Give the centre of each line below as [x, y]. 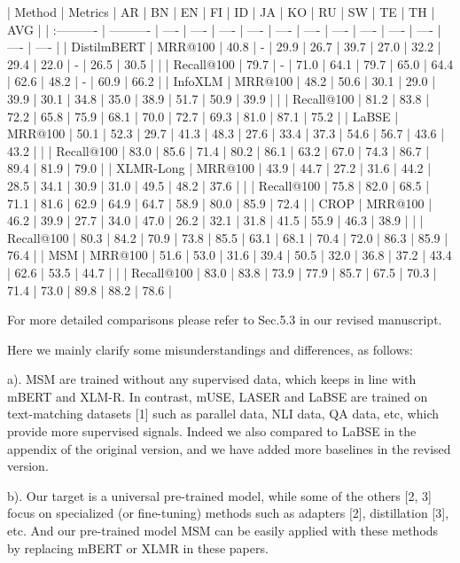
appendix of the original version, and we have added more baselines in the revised [229, 448]
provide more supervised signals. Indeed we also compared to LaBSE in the [212, 431]
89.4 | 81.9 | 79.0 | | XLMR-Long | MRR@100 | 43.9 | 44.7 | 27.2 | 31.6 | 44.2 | [219, 168]
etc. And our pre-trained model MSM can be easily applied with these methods [223, 531]
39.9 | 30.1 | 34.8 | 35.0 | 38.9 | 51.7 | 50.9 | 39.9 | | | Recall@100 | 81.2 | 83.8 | [218, 98]
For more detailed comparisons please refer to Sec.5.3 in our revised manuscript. [225, 320]
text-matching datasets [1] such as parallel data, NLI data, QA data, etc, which [223, 414]
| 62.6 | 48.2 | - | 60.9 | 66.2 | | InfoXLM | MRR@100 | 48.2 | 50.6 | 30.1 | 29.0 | [222, 81]
